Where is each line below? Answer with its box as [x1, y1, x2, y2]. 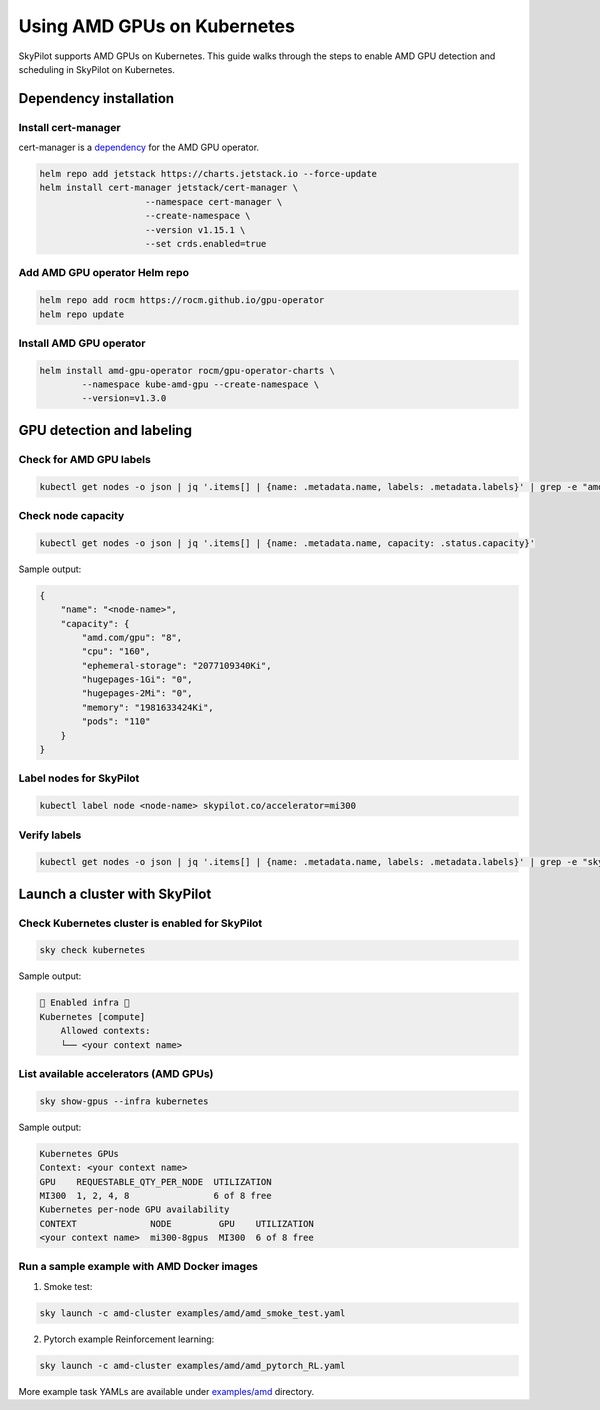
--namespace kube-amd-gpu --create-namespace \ [81, 379, 320, 390]
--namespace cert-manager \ [145, 196, 283, 207]
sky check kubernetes [39, 945, 146, 956]
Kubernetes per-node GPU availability [39, 1204, 230, 1215]
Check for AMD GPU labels [18, 452, 152, 466]
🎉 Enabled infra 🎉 [39, 997, 130, 1009]
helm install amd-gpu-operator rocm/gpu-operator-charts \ [39, 365, 335, 376]
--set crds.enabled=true [145, 238, 267, 250]
